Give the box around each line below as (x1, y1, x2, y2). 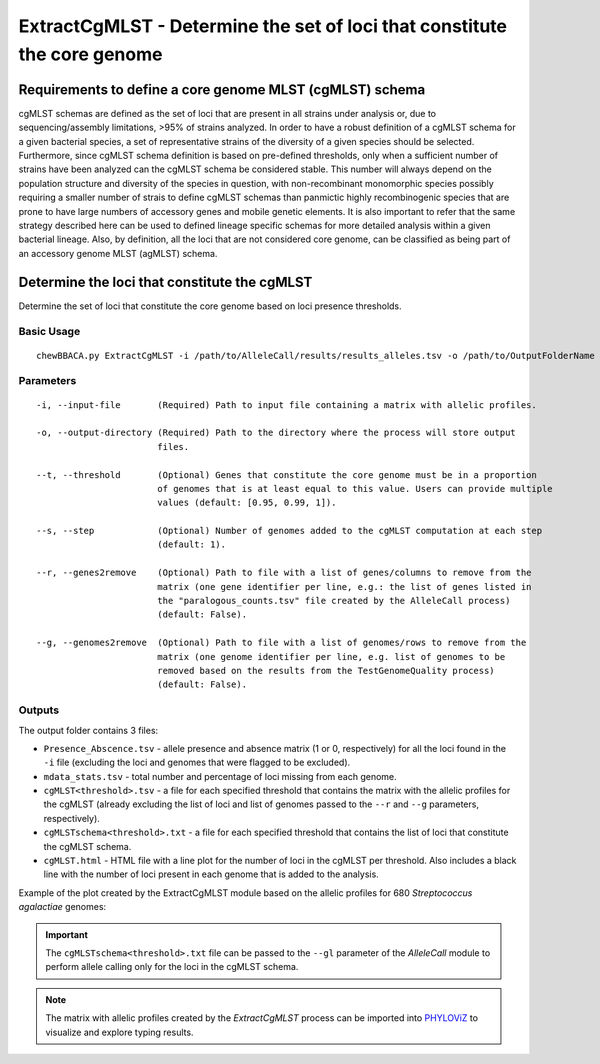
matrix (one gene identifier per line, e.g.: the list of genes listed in (156, 581, 532, 592)
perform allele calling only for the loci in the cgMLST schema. (45, 961, 299, 973)
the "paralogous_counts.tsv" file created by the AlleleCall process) (156, 595, 511, 607)
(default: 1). (156, 539, 227, 550)
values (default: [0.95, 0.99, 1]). (156, 497, 337, 509)
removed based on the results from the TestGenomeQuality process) (156, 665, 495, 676)
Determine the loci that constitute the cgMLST (18, 273, 313, 290)
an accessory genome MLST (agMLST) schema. (18, 247, 218, 259)
